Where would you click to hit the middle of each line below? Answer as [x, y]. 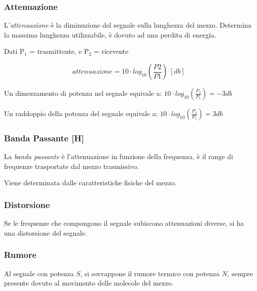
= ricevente [111, 51]
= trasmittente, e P [59, 51]
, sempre [240, 273]
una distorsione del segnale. [46, 232]
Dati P [14, 51]
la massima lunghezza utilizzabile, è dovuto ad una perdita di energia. [110, 34]
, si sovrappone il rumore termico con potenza [150, 273]
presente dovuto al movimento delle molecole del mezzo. [89, 283]
